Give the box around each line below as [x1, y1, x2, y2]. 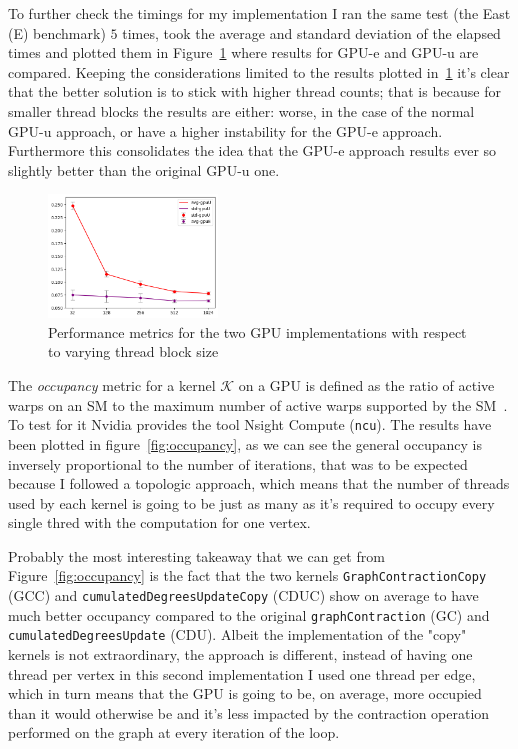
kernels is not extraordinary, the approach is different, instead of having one [8, 644, 473, 665]
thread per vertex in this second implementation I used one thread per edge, [8, 663, 476, 684]
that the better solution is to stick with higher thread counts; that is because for [8, 81, 501, 102]
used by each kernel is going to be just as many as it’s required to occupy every [8, 492, 495, 513]
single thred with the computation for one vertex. [8, 512, 311, 533]
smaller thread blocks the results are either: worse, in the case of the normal [8, 100, 475, 121]
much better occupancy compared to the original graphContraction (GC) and [8, 604, 490, 625]
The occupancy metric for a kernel [8, 375, 216, 396]
